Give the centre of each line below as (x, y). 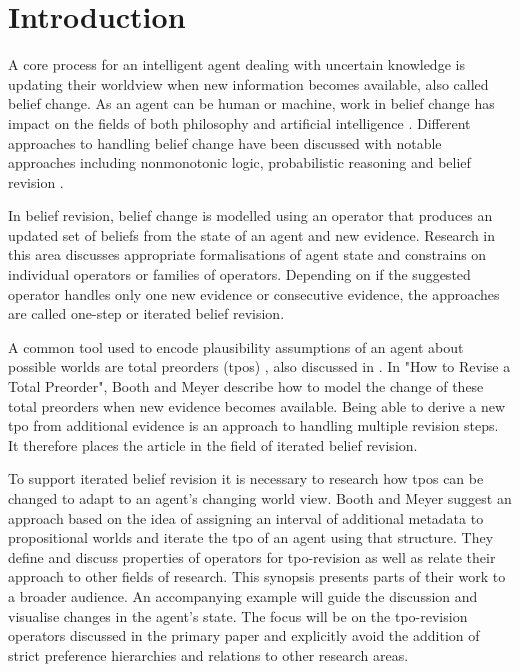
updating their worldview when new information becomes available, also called (248, 83)
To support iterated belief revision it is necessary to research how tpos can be (246, 478)
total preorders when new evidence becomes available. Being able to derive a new (257, 405)
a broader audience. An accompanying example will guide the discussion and (243, 595)
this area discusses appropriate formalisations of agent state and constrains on (247, 254)
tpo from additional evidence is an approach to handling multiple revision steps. (253, 425)
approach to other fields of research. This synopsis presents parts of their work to (257, 576)
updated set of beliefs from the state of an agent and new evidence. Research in (252, 234)
